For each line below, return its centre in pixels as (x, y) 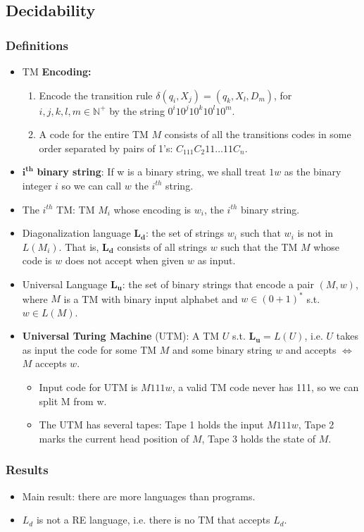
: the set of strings (185, 233)
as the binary (313, 172)
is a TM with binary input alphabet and (151, 298)
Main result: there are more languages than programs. (139, 496)
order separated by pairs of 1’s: (106, 148)
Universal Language (65, 284)
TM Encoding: (57, 71)
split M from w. (73, 401)
